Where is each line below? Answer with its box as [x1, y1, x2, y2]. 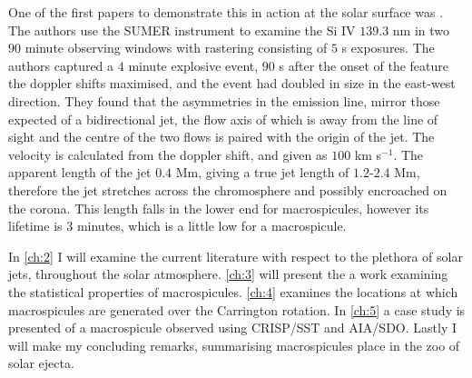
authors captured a [8, 55, 114, 75]
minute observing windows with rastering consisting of [25, 38, 328, 57]
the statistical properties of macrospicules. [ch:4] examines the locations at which [8, 282, 458, 301]
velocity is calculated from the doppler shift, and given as [8, 144, 328, 164]
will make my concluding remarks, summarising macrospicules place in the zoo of [8, 335, 460, 354]
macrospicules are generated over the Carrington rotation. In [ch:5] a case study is [8, 300, 466, 319]
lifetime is [8, 216, 63, 235]
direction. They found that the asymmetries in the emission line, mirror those [8, 91, 440, 110]
